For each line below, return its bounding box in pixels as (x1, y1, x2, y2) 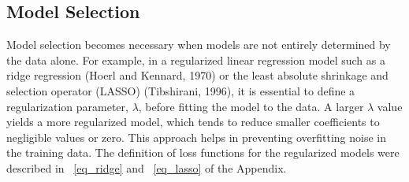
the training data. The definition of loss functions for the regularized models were (6, 144, 400, 161)
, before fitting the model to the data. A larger (138, 98, 364, 114)
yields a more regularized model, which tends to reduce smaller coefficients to (6, 113, 380, 130)
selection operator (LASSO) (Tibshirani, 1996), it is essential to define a (6, 82, 355, 98)
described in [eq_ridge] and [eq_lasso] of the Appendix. (6, 159, 287, 176)
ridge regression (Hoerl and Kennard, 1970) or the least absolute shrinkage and (6, 67, 389, 84)
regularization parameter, (6, 98, 128, 114)
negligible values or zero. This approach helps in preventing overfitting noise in (6, 128, 386, 145)
